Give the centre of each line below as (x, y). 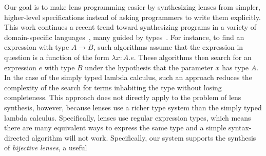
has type (235, 67)
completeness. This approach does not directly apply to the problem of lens (123, 97)
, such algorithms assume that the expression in (168, 47)
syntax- (240, 128)
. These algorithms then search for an (193, 57)
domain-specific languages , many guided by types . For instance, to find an (124, 37)
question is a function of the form (57, 57)
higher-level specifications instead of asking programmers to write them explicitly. (132, 17)
